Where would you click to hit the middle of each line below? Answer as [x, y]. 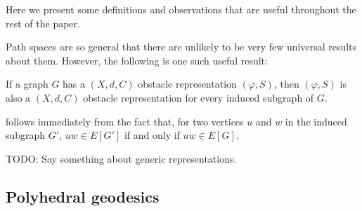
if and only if [152, 135]
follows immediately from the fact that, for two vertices [125, 121]
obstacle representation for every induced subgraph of [199, 97]
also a [18, 97]
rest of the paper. [43, 23]
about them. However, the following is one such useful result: [137, 60]
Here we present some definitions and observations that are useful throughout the [181, 9]
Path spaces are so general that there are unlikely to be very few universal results [181, 47]
